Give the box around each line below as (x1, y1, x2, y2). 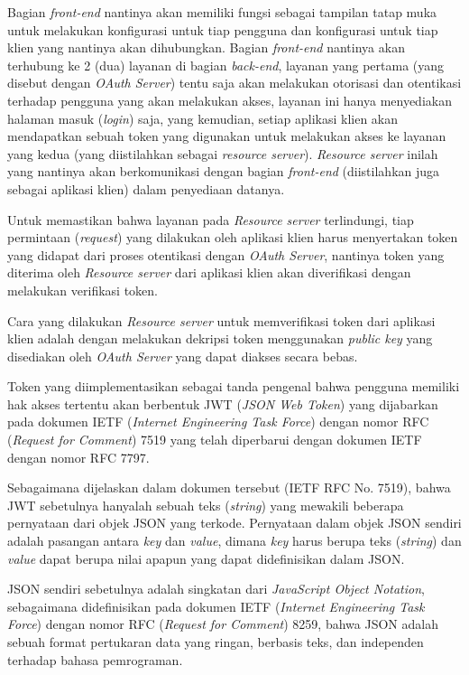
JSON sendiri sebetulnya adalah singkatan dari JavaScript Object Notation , (7, 579, 425, 598)
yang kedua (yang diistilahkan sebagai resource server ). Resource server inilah (7, 144, 438, 163)
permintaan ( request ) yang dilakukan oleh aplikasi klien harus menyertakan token (7, 228, 458, 247)
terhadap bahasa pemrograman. (7, 650, 183, 669)
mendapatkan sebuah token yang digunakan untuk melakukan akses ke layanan (7, 127, 446, 145)
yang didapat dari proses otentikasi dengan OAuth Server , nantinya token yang (7, 245, 445, 264)
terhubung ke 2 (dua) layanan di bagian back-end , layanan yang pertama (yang (7, 55, 445, 74)
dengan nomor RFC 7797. (7, 447, 150, 466)
